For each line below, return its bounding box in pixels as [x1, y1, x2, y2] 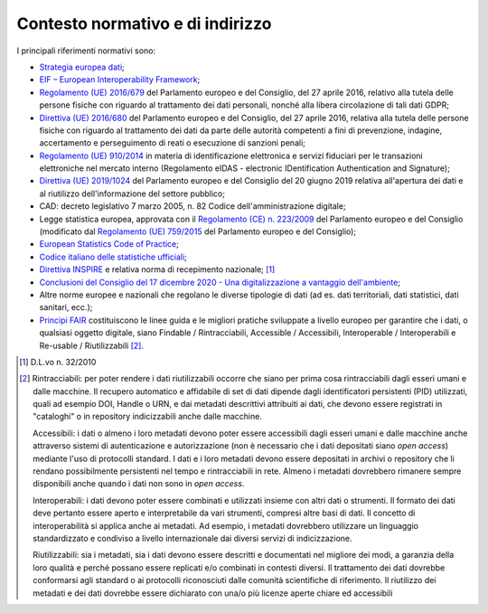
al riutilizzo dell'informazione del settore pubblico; [39, 188, 226, 199]
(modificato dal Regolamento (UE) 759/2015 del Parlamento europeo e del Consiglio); [39, 226, 357, 237]
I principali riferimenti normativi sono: [16, 45, 156, 56]
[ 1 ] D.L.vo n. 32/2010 [19, 356, 97, 367]
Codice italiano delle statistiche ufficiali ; [39, 251, 187, 262]
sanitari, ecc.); [39, 302, 93, 313]
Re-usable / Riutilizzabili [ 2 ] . [39, 340, 145, 351]
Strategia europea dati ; [39, 61, 126, 72]
